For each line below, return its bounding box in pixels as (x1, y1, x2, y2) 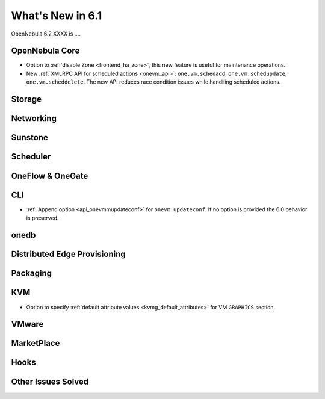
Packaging (11, 268, 52, 279)
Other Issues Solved (11, 377, 89, 387)
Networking (11, 113, 57, 123)
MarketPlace (11, 338, 60, 348)
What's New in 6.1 (11, 9, 102, 22)
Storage (11, 94, 42, 105)
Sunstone (11, 132, 48, 143)
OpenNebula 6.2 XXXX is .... (11, 30, 81, 37)
